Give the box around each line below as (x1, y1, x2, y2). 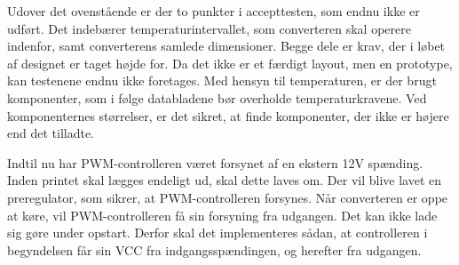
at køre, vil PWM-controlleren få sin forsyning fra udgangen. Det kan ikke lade (7, 205, 438, 224)
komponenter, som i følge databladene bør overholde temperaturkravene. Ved (7, 88, 427, 107)
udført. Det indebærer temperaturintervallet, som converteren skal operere (7, 19, 411, 37)
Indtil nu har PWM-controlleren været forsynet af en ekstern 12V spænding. (7, 153, 423, 172)
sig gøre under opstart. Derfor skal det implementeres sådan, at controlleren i (7, 223, 428, 242)
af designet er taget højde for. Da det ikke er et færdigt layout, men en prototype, (7, 53, 453, 72)
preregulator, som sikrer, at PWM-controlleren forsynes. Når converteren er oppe (7, 188, 448, 206)
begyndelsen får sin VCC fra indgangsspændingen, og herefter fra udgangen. (7, 240, 422, 259)
